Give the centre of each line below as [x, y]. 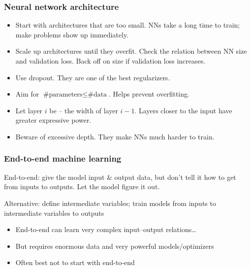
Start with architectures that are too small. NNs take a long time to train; [128, 25]
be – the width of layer [84, 110]
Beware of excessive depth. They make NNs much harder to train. [115, 136]
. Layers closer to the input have [183, 110]
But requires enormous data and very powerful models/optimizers [115, 246]
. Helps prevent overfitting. [149, 94]
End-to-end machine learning [63, 158]
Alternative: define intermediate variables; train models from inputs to [110, 203]
